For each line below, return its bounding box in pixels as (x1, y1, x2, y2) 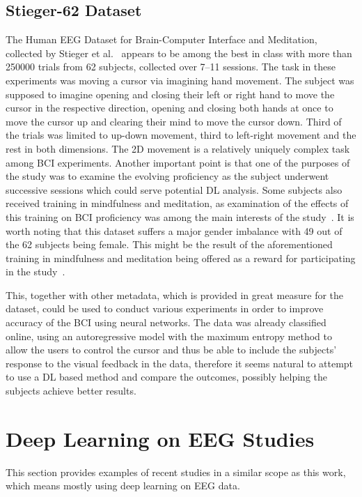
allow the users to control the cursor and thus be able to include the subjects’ (6, 342, 337, 357)
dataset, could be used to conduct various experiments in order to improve (6, 301, 324, 316)
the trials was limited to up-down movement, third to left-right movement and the (6, 128, 356, 142)
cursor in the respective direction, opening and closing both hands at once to (6, 100, 333, 115)
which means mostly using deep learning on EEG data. (6, 478, 240, 493)
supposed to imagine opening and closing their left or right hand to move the (6, 86, 335, 101)
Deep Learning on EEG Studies (6, 424, 315, 452)
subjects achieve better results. (6, 383, 136, 398)
